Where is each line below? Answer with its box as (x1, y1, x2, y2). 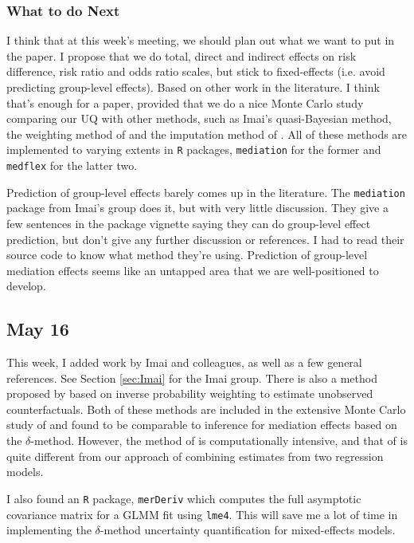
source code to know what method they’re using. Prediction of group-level (6, 246, 368, 263)
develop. (6, 277, 46, 294)
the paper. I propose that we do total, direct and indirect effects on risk (6, 47, 357, 64)
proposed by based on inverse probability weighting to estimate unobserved (6, 385, 373, 402)
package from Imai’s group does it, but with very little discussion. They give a (6, 199, 389, 216)
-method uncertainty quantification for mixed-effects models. (100, 521, 396, 538)
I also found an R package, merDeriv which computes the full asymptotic (6, 490, 361, 506)
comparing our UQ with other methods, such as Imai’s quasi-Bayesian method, (6, 110, 392, 127)
